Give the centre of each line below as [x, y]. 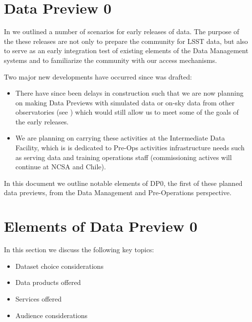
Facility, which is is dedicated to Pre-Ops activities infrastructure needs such [130, 148]
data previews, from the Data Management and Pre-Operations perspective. [118, 192]
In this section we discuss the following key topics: [79, 250]
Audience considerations [51, 315]
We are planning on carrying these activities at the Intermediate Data [120, 138]
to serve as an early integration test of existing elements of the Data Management [126, 50]
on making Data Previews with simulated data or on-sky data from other [125, 102]
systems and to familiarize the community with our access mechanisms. [111, 60]
